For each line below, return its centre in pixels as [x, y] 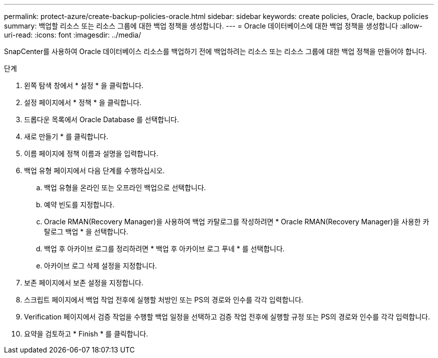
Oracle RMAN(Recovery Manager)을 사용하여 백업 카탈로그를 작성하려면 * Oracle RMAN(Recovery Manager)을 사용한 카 [237, 222]
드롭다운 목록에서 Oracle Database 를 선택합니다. [102, 119]
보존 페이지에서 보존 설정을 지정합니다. [84, 283]
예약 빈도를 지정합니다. [79, 205]
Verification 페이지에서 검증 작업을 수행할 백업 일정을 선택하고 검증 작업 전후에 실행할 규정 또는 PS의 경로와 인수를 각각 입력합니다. [227, 317]
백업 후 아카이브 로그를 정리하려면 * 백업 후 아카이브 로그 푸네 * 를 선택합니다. [164, 249]
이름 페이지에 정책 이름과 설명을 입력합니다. [91, 153]
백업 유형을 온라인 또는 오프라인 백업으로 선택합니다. [125, 188]
